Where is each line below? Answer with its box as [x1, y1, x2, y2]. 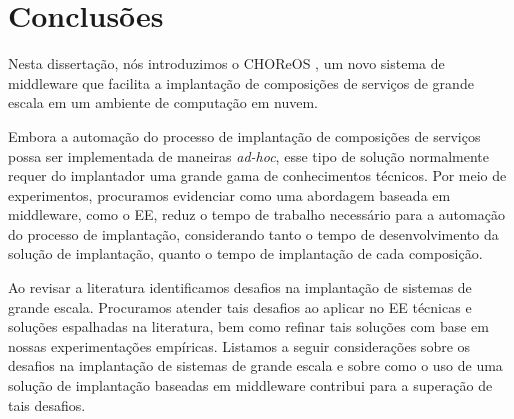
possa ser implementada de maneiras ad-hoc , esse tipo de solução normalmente [8, 145, 489, 166]
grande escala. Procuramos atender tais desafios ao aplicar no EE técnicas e [8, 296, 472, 317]
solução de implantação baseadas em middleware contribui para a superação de [8, 375, 493, 396]
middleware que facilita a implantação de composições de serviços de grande [8, 72, 474, 93]
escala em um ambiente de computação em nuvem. [8, 92, 318, 113]
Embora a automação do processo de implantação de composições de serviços [8, 125, 481, 146]
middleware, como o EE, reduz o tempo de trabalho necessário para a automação [8, 204, 505, 225]
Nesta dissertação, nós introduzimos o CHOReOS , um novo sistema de [8, 53, 445, 74]
